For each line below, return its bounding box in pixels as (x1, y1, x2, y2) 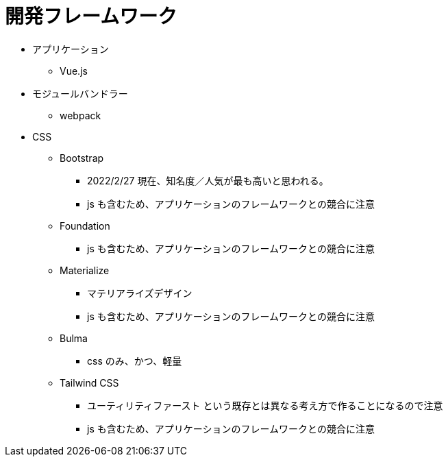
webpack (60, 109, 101, 121)
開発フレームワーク (5, 5, 177, 28)
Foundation (60, 219, 110, 232)
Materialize (60, 264, 110, 276)
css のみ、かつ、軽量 (87, 354, 182, 367)
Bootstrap (60, 151, 104, 164)
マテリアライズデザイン (87, 287, 192, 299)
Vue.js (60, 64, 88, 77)
